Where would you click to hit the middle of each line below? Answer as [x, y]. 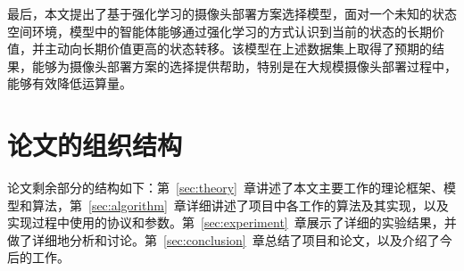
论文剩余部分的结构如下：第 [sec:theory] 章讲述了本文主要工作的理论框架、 [225, 188]
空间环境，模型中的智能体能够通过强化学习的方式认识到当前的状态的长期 [220, 31]
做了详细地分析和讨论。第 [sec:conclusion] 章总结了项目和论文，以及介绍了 [224, 239]
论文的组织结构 [95, 145]
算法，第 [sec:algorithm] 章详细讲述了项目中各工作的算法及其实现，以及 [240, 205]
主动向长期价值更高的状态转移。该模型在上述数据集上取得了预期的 [238, 49]
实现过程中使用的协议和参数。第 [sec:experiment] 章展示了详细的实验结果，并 [232, 222]
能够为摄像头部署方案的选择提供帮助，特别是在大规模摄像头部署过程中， [244, 66]
